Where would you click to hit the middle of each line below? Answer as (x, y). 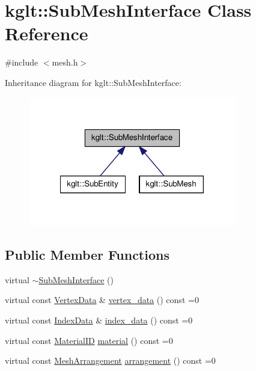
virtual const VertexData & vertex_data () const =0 (102, 300)
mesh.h (65, 62)
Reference (47, 33)
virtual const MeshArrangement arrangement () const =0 (110, 360)
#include (22, 62)
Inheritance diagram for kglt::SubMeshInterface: (93, 82)
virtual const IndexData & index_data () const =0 (99, 320)
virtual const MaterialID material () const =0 (89, 340)
